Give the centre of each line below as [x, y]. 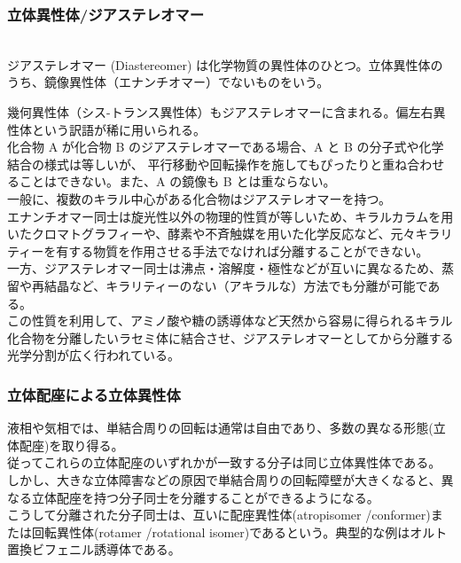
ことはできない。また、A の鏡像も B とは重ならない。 [177, 181]
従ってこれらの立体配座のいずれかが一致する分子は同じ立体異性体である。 [224, 462]
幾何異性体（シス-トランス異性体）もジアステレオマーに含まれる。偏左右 [220, 112]
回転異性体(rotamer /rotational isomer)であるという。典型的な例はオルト [239, 532]
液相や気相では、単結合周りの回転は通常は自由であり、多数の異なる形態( [220, 428]
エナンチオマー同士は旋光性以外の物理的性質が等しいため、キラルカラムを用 [230, 216]
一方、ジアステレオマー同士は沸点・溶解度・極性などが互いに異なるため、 [224, 268]
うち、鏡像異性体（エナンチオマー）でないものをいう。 [168, 82]
